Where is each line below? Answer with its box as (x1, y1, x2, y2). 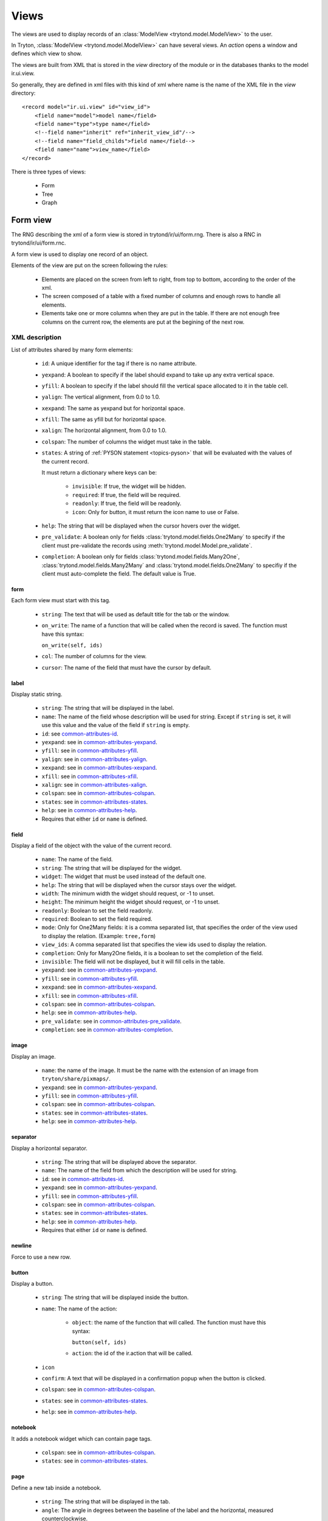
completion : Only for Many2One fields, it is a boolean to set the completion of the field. (41, 949, 264, 956)
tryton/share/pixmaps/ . (41, 1075, 111, 1082)
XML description (11, 333, 62, 342)
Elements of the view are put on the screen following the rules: (11, 262, 168, 269)
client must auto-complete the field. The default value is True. (41, 569, 197, 577)
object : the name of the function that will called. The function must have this (72, 1319, 267, 1326)
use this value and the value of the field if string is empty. (41, 722, 190, 729)
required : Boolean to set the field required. (41, 916, 152, 923)
